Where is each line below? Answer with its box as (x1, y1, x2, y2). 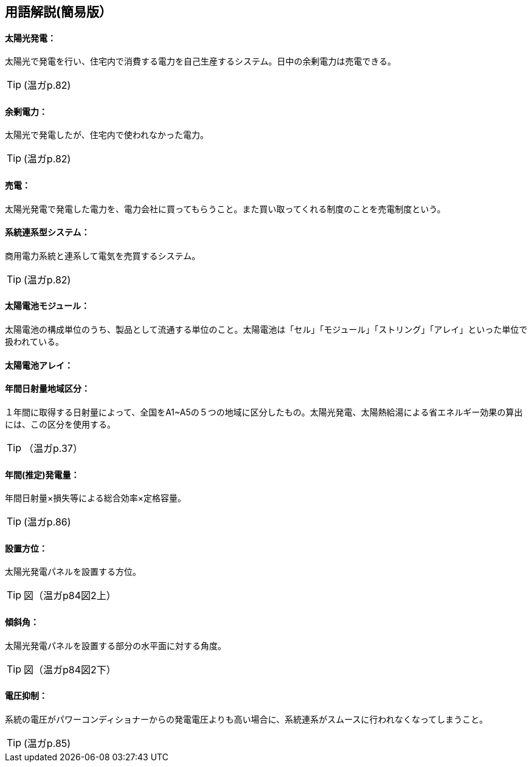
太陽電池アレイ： (5, 359, 73, 370)
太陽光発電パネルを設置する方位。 (5, 566, 141, 577)
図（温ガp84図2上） (24, 589, 116, 602)
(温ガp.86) (24, 516, 71, 529)
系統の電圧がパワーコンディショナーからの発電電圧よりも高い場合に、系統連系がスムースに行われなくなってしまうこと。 (5, 713, 488, 724)
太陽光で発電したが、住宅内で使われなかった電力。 (5, 130, 209, 141)
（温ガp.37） (24, 442, 83, 454)
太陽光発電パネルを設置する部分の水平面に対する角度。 (5, 640, 226, 651)
